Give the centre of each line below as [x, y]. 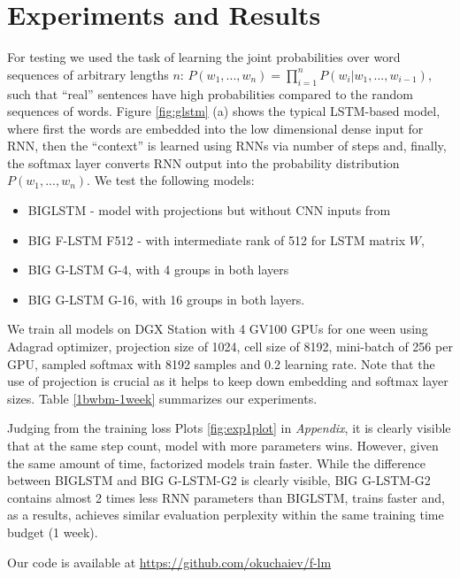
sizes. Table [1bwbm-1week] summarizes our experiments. [162, 398]
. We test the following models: [171, 180]
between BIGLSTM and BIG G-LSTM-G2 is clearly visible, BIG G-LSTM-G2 [219, 480]
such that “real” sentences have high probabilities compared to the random [210, 93]
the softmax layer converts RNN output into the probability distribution [203, 162]
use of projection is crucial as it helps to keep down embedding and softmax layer [228, 381]
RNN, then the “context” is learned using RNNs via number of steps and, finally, [227, 146]
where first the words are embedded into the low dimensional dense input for [215, 128]
